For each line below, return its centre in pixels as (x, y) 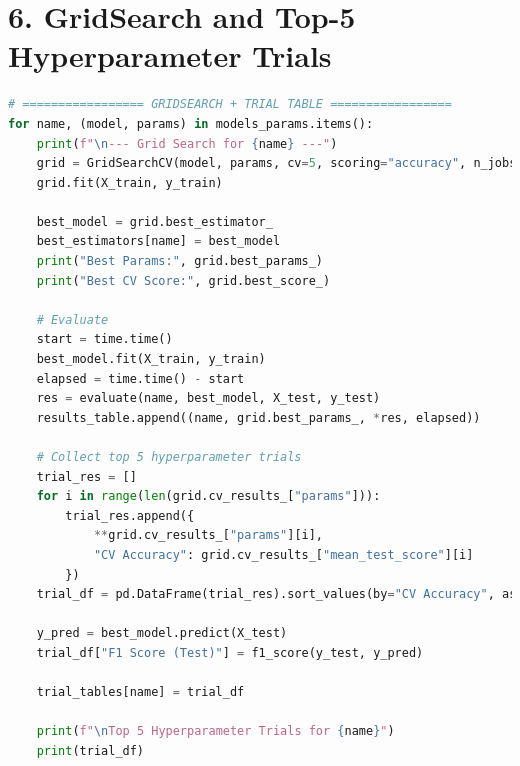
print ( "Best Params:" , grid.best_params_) (180, 261)
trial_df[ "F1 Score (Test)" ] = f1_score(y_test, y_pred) (230, 652)
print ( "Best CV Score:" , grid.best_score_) (183, 280)
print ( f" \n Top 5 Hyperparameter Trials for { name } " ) (215, 731)
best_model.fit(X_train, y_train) (151, 359)
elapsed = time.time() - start (140, 378)
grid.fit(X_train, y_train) (129, 182)
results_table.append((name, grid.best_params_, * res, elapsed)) (258, 417)
